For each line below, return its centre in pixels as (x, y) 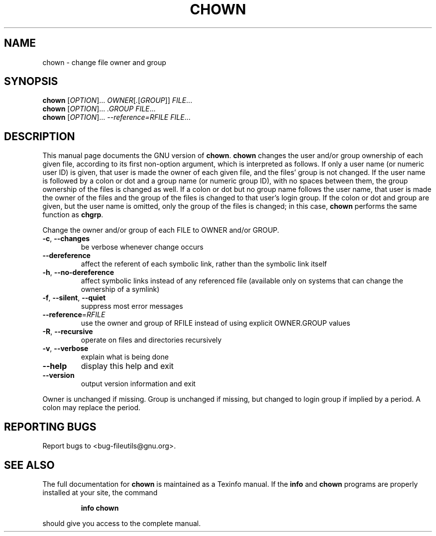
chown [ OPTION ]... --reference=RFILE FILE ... (116, 117)
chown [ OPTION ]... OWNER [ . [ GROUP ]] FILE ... (117, 100)
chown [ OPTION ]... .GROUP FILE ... (99, 109)
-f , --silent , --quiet (74, 298)
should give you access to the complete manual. (122, 523)
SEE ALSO (29, 465)
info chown (100, 508)
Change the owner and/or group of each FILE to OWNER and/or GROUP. (161, 230)
